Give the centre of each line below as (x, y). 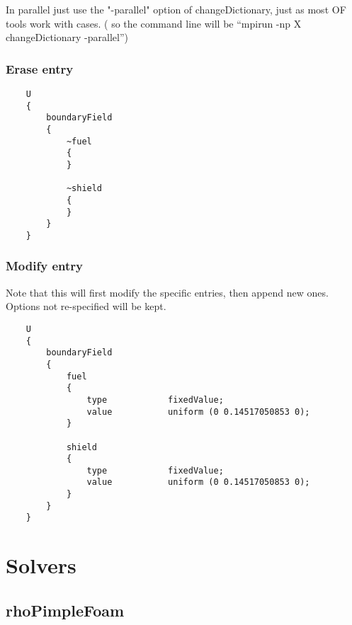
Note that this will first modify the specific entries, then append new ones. (167, 292)
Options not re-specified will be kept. (86, 306)
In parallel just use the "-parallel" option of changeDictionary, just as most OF (176, 9)
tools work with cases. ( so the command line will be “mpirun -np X (154, 23)
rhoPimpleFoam (65, 610)
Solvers (41, 565)
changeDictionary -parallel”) (67, 37)
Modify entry (44, 266)
